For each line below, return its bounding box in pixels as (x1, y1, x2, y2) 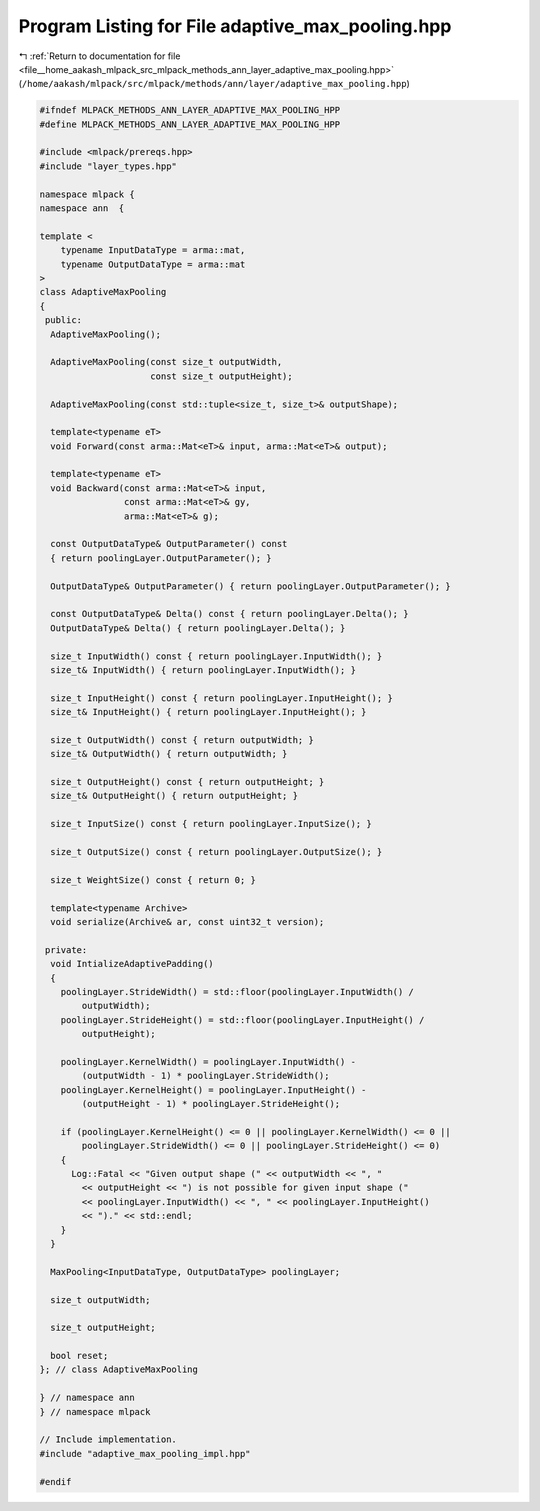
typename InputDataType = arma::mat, (60, 245, 246, 256)
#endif (39, 1476, 72, 1487)
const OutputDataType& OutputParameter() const (50, 538, 288, 550)
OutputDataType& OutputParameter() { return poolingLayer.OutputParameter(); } (50, 580, 452, 592)
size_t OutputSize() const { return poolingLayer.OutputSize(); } (50, 846, 383, 858)
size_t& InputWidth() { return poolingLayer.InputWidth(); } (50, 664, 357, 675)
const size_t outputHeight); (150, 370, 294, 382)
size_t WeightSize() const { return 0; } (50, 874, 257, 885)
